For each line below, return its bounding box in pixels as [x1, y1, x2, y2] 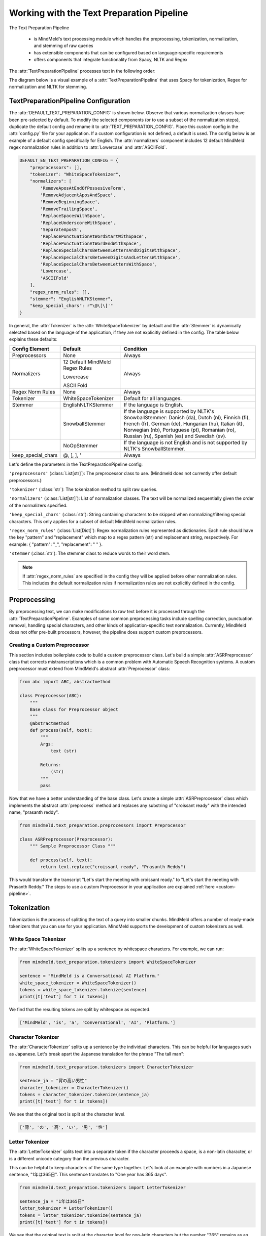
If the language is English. [123, 401, 184, 408]
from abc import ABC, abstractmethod [19, 679, 111, 685]
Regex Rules [63, 364, 92, 371]
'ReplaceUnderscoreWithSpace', [40, 220, 116, 225]
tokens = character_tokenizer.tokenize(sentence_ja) [19, 1092, 150, 1098]
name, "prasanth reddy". [9, 809, 59, 815]
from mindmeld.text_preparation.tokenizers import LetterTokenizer [19, 1185, 186, 1191]
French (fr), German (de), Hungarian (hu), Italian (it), [123, 420, 244, 427]
